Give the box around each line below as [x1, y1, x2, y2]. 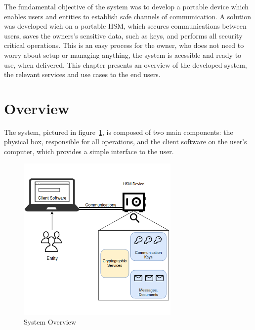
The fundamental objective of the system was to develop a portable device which [4, 1, 249, 11]
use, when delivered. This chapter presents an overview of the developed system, [4, 59, 247, 70]
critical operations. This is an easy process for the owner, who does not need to [4, 40, 244, 50]
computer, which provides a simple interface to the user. [4, 146, 174, 157]
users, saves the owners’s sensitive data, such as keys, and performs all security [4, 30, 243, 41]
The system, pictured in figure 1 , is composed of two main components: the [4, 126, 233, 137]
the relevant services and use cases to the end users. [4, 69, 161, 80]
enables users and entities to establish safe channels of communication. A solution [4, 11, 252, 21]
